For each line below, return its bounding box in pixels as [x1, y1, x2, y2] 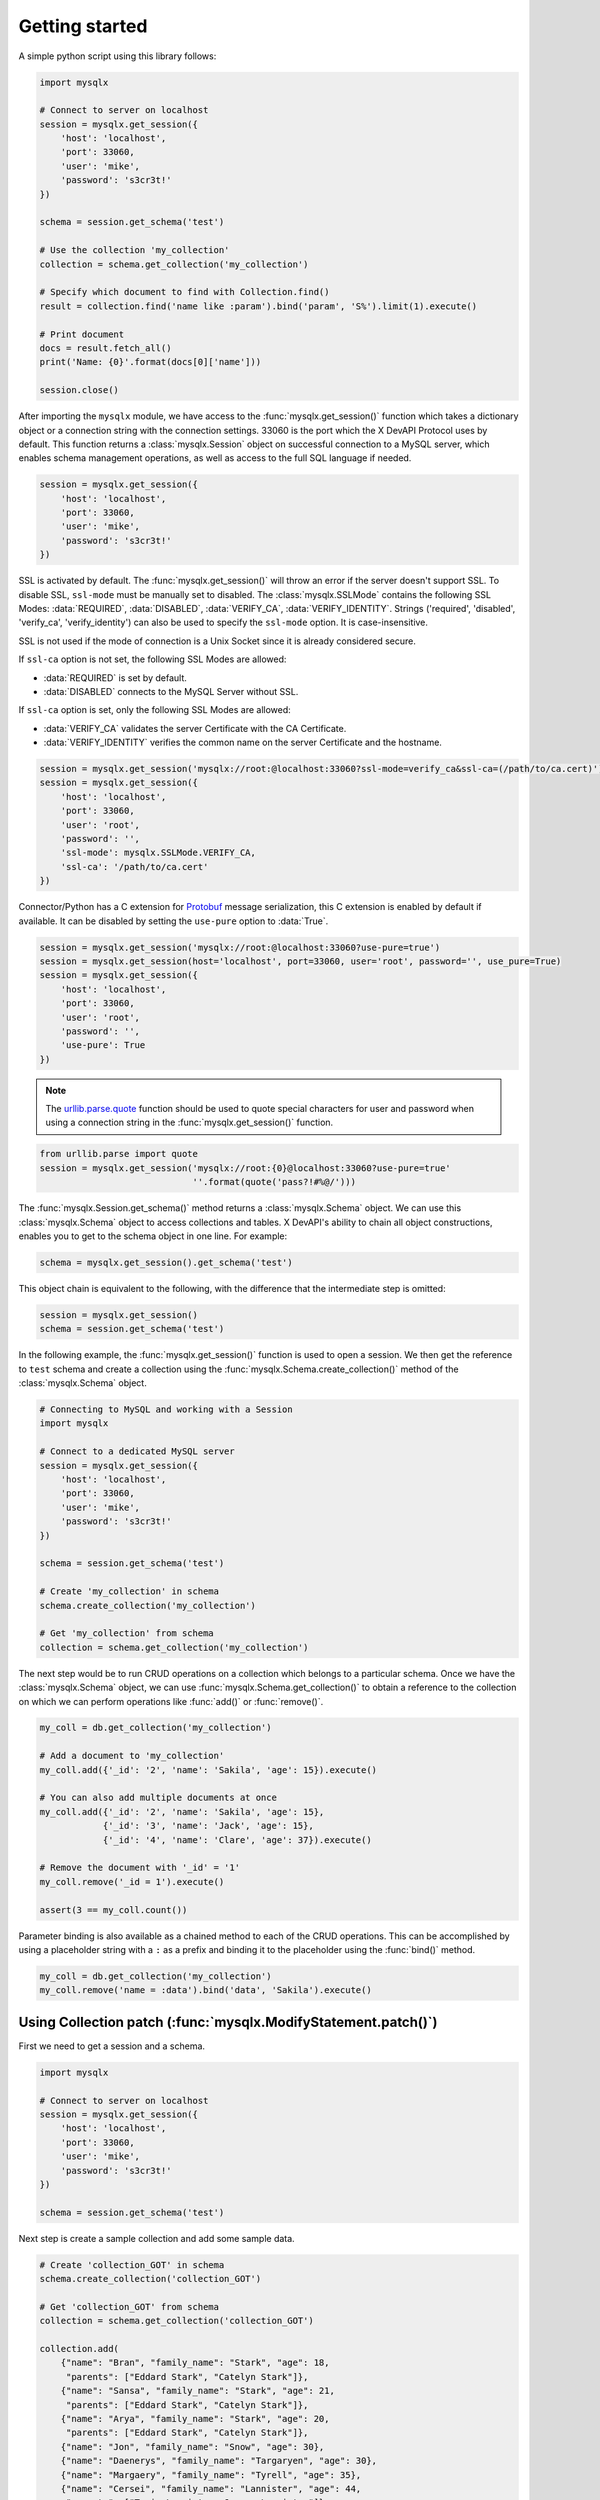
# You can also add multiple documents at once [39, 1792, 277, 1804]
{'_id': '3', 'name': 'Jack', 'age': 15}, [102, 1820, 314, 1832]
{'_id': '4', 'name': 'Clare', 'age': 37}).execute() [102, 1834, 372, 1845]
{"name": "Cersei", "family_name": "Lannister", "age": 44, [60, 2483, 362, 2494]
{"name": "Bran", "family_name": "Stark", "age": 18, [60, 2357, 330, 2369]
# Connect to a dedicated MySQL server [39, 1446, 235, 1457]
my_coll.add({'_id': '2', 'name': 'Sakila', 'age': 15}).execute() [39, 1764, 378, 1775]
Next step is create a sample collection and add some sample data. [18, 2232, 295, 2244]
